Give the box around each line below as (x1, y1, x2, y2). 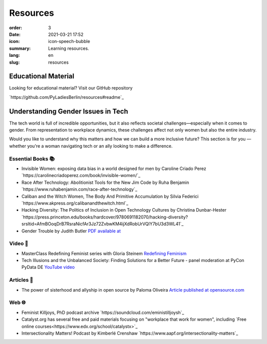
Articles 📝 (9, 277, 34, 284)
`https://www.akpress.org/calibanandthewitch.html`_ (21, 200, 129, 206)
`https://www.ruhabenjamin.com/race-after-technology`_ (21, 186, 137, 192)
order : (9, 25, 22, 31)
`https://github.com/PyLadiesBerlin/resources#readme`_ (9, 94, 124, 100)
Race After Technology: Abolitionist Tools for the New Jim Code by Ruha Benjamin (21, 179, 189, 185)
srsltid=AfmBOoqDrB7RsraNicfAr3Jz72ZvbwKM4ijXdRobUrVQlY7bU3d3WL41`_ (21, 221, 184, 227)
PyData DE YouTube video (21, 264, 75, 270)
